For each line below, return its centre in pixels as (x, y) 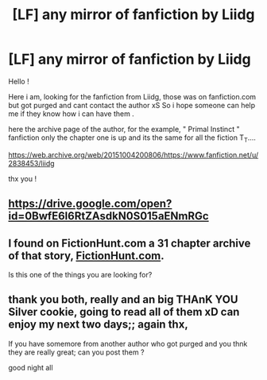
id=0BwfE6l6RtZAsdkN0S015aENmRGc (108, 216)
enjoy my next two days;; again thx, (98, 325)
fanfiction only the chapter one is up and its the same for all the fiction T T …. (132, 138)
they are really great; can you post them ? (76, 352)
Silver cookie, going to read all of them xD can (124, 312)
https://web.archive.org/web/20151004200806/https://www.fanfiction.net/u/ (133, 155)
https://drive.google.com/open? (90, 204)
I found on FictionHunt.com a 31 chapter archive (130, 243)
